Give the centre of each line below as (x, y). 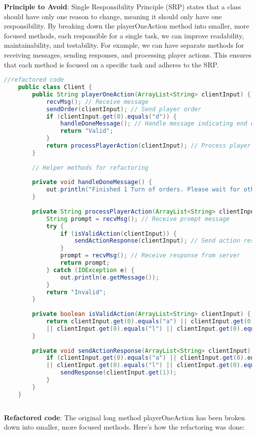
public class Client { (55, 87)
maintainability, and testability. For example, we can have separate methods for (124, 45)
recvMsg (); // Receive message (97, 102)
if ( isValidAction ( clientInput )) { (118, 233)
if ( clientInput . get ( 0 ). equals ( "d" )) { (111, 116)
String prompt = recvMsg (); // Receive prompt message (138, 219)
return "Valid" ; (87, 131)
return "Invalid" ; (76, 292)
